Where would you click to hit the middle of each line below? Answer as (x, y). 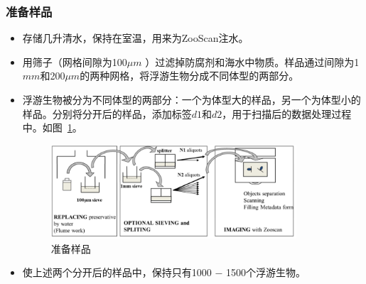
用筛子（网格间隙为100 (75, 61)
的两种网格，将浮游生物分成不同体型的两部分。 (189, 76)
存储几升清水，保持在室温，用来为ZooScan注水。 (135, 38)
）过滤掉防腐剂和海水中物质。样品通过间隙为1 (252, 61)
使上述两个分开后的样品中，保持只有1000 (117, 272)
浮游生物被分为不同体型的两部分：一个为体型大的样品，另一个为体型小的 (192, 99)
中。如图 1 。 (52, 127)
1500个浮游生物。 (266, 272)
